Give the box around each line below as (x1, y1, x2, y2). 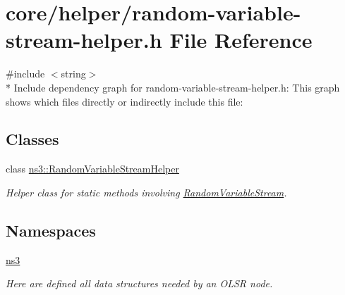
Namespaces (6, 219, 96, 241)
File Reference (169, 25, 313, 54)
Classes (6, 128, 59, 150)
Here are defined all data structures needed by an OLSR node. (6, 276, 273, 291)
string (61, 66, 86, 81)
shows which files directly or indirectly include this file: (6, 94, 243, 108)
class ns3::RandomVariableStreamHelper (6, 161, 179, 176)
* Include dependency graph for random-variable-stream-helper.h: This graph (6, 80, 340, 94)
